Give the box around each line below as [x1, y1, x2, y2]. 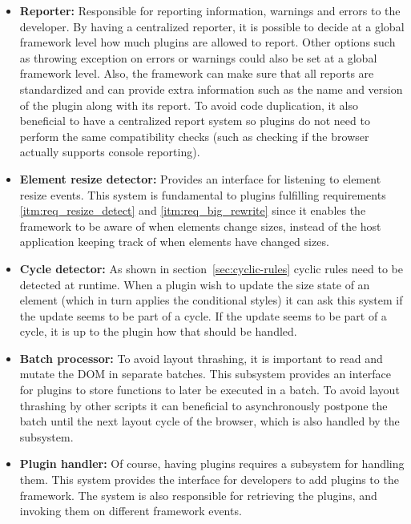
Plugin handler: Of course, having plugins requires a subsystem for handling [19, 455, 405, 472]
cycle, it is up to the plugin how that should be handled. [19, 323, 297, 340]
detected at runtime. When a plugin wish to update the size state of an [19, 276, 370, 292]
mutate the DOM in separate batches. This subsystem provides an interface [19, 365, 392, 382]
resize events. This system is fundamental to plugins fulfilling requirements [19, 186, 386, 203]
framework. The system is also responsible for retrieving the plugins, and [19, 486, 377, 503]
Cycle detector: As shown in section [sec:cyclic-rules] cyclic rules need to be [19, 260, 403, 276]
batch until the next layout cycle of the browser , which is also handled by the [19, 413, 400, 429]
